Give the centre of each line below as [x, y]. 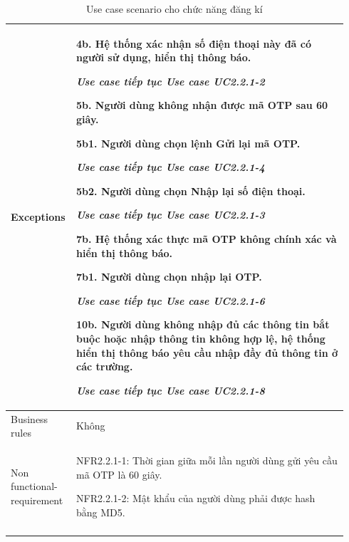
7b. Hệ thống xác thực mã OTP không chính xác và [207, 238]
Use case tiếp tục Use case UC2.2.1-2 [171, 81]
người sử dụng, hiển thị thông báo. [164, 57]
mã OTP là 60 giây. [119, 474]
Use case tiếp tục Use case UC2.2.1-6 [171, 300]
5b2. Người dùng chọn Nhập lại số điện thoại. [191, 191]
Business [30, 418]
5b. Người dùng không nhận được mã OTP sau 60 [202, 105]
